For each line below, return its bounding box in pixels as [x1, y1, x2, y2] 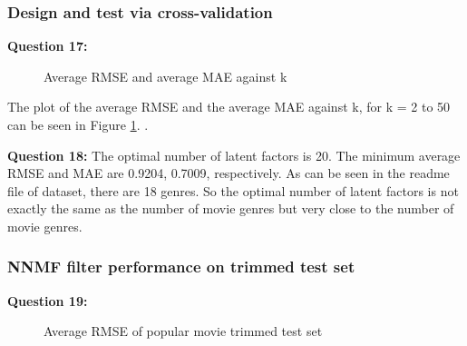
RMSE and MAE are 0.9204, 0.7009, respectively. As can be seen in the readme [7, 163, 450, 183]
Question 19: [7, 291, 88, 310]
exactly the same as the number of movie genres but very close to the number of [7, 199, 454, 218]
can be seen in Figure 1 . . [7, 115, 149, 133]
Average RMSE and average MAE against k [44, 66, 287, 85]
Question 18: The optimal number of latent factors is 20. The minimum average [7, 145, 461, 164]
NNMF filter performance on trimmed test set [7, 255, 355, 278]
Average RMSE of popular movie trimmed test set [44, 321, 323, 341]
